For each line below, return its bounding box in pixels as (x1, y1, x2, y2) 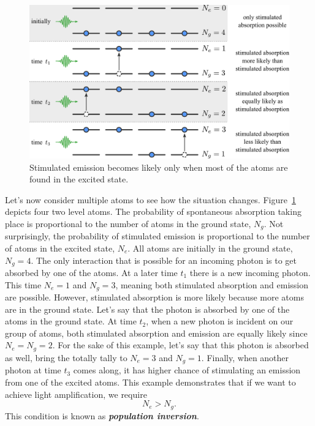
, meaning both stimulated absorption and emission (115, 278, 308, 291)
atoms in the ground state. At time (5, 315, 137, 327)
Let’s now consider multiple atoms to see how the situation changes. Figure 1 (5, 193, 296, 206)
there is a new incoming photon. (189, 266, 311, 278)
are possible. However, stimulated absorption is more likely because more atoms (5, 291, 304, 304)
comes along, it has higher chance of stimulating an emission (73, 364, 301, 376)
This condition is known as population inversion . (5, 409, 199, 422)
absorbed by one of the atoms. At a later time (5, 266, 178, 278)
